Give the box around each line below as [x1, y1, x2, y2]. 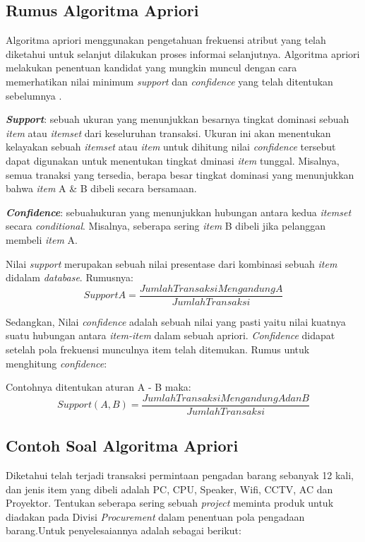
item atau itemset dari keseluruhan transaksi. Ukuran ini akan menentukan [6, 125, 331, 140]
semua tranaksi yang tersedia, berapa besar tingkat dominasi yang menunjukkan [6, 167, 354, 182]
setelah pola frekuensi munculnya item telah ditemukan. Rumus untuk [6, 341, 310, 356]
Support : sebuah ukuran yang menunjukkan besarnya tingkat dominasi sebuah [6, 112, 349, 126]
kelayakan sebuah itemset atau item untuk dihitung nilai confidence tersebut [6, 139, 336, 154]
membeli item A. [6, 232, 78, 247]
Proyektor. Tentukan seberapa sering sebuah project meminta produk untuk [6, 495, 334, 510]
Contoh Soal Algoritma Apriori [6, 435, 239, 456]
